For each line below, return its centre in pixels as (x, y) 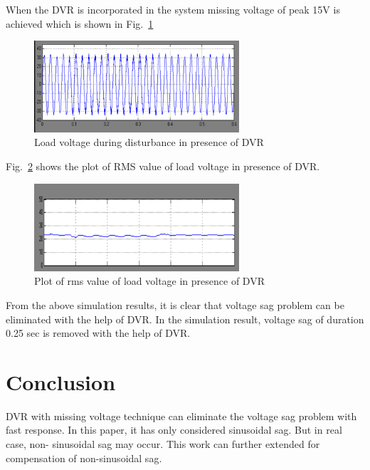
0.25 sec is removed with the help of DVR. (98, 333)
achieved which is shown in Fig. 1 (80, 23)
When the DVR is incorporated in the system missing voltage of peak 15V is (173, 9)
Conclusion (61, 381)
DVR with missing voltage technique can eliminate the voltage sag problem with (181, 416)
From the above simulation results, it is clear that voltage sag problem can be (175, 304)
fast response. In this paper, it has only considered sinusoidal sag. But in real (174, 430)
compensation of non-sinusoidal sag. (84, 458)
